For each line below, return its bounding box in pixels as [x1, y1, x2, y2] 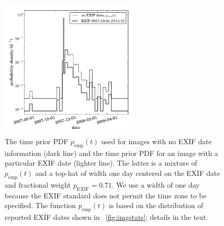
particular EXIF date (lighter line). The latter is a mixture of [5, 157, 197, 168]
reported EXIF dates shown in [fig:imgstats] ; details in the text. [5, 211, 208, 222]
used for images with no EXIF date [101, 135, 212, 146]
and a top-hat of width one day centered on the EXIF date [35, 167, 220, 178]
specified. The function [5, 200, 76, 211]
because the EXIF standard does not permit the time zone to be [5, 190, 207, 200]
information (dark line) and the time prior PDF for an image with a [5, 147, 218, 158]
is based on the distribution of [108, 200, 204, 211]
